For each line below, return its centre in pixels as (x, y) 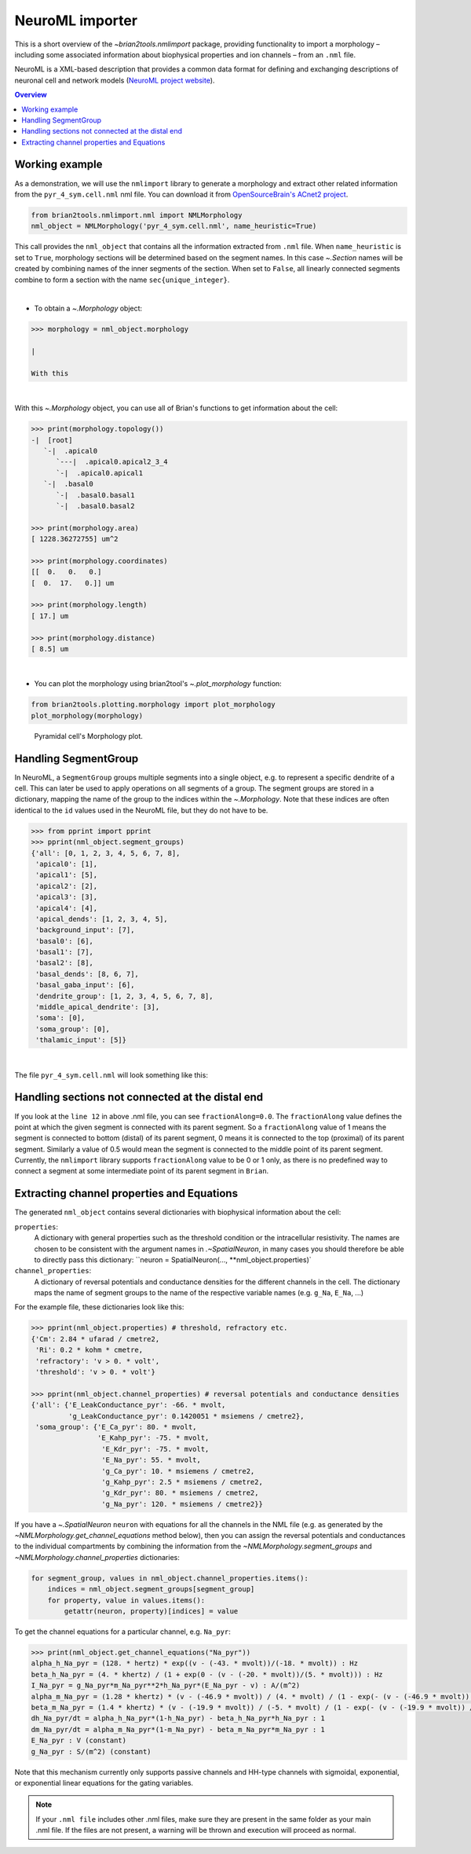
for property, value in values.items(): (126, 1600)
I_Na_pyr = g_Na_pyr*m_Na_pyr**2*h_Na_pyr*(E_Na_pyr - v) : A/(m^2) (166, 1685)
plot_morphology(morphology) (87, 716)
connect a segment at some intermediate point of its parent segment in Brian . (142, 1171)
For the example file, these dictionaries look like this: (99, 1307)
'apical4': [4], (67, 908)
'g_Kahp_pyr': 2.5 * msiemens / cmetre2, (182, 1482)
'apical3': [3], (67, 897)
